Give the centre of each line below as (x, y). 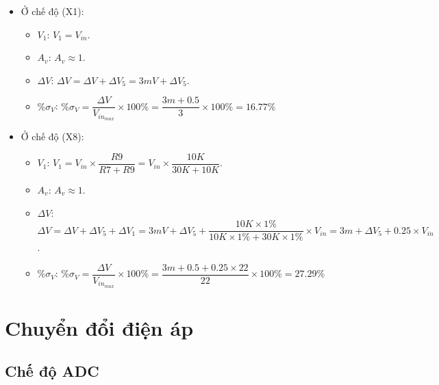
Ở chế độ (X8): (52, 136)
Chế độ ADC (52, 371)
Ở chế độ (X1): (52, 11)
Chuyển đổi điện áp (99, 327)
